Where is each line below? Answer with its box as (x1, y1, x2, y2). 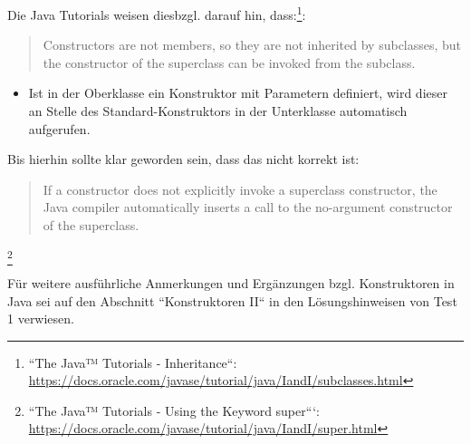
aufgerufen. (28, 119, 91, 138)
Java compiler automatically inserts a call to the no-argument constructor (43, 198, 453, 217)
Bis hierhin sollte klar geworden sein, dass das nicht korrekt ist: (7, 150, 360, 169)
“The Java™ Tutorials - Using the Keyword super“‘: (28, 401, 320, 420)
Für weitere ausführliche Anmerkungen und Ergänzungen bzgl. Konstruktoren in (7, 273, 455, 292)
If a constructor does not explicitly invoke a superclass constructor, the (43, 179, 437, 198)
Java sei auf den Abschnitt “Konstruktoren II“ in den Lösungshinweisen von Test (7, 291, 457, 310)
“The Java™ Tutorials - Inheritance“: (28, 352, 237, 372)
